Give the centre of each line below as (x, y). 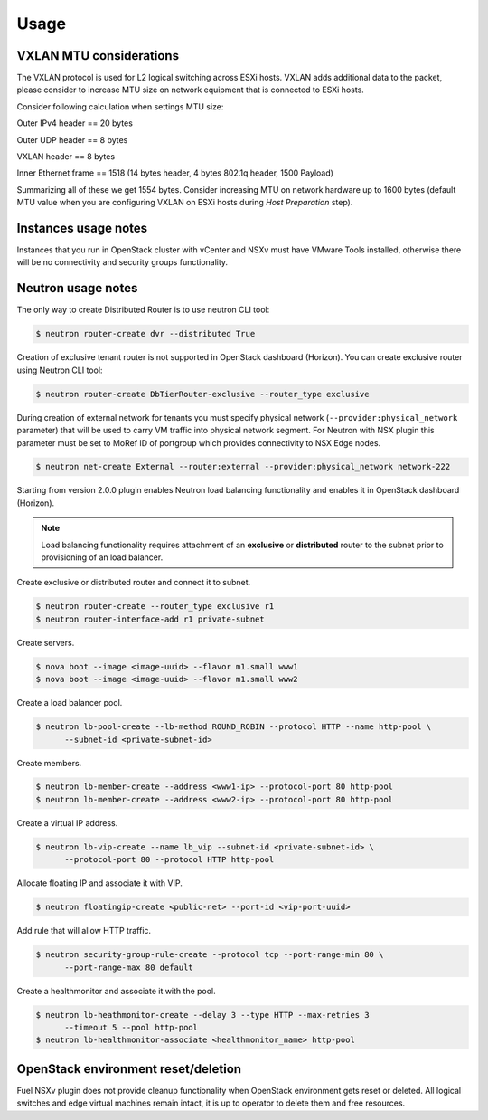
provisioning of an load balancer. (102, 557)
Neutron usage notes (77, 288)
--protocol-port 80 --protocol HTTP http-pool (169, 860)
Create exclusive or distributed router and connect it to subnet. (134, 583)
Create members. (49, 763)
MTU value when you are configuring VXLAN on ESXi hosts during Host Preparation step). (185, 203)
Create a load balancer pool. (70, 703)
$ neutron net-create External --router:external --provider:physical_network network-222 (243, 467)
